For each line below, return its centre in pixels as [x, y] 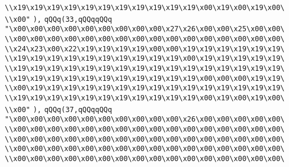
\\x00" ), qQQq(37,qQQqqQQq [59, 109]
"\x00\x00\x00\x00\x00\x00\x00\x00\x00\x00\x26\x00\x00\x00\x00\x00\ [145, 119]
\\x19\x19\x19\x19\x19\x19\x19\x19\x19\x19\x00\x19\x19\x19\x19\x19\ [145, 59]
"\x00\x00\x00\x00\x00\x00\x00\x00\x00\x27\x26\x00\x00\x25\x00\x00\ [145, 29]
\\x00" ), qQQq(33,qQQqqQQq [59, 19]
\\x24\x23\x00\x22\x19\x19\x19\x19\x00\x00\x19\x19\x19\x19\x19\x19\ [145, 49]
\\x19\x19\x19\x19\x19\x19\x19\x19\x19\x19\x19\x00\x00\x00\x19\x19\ [145, 78]
